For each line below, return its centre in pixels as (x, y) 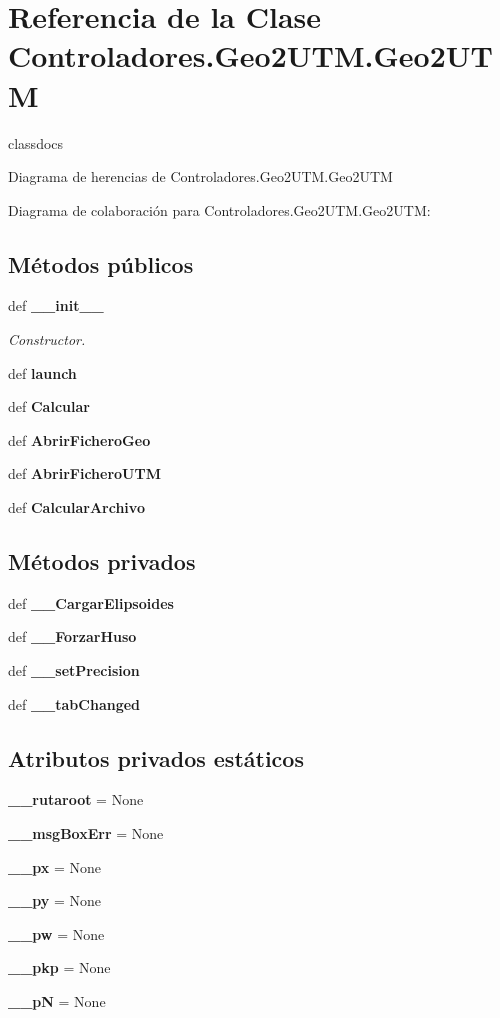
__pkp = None (59, 967)
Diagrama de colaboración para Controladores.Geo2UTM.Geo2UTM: (219, 209)
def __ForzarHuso (72, 636)
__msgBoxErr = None (86, 833)
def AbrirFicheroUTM (84, 473)
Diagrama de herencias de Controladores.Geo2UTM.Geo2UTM (200, 176)
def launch (42, 372)
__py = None (55, 900)
